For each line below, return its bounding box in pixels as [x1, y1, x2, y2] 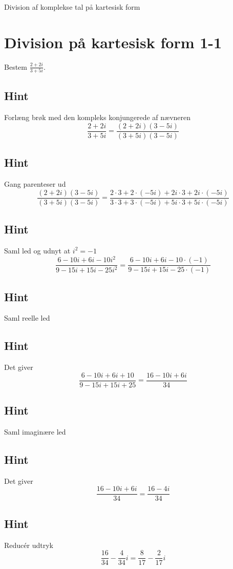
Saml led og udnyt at [4, 245, 71, 256]
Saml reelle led [4, 312, 50, 323]
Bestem [4, 61, 27, 72]
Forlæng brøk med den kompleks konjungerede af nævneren [4, 112, 191, 123]
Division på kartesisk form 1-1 [4, 31, 222, 52]
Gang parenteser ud [4, 179, 66, 189]
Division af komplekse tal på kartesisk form [4, 2, 140, 12]
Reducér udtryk [4, 539, 53, 550]
